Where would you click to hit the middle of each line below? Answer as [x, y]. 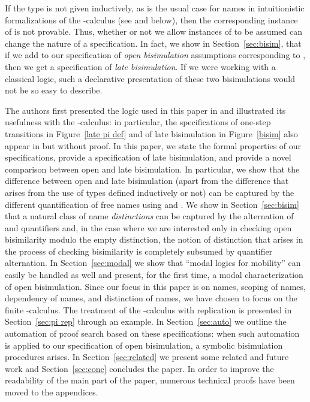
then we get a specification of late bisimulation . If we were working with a [140, 66]
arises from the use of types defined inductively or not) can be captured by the [150, 192]
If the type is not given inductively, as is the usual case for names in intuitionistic [155, 8]
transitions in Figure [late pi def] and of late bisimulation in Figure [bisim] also [151, 133]
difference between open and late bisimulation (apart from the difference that [147, 181]
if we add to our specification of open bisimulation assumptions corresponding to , [155, 55]
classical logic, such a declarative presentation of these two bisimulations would [150, 78]
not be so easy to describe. [54, 90]
